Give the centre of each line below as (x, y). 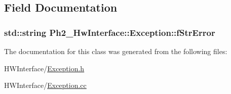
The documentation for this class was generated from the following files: (116, 51)
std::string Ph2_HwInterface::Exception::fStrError (110, 32)
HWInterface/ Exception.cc (45, 85)
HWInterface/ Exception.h (44, 68)
